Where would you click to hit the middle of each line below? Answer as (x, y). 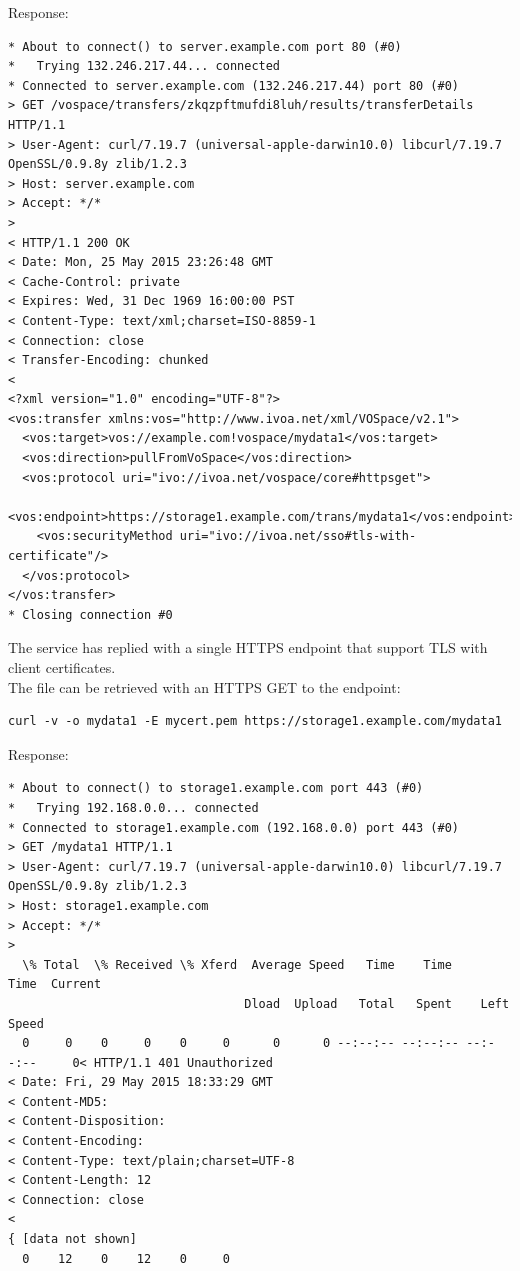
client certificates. (62, 667)
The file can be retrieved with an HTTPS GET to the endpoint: (204, 686)
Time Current (55, 984)
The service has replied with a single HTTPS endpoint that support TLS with (248, 647)
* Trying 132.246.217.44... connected (144, 66)
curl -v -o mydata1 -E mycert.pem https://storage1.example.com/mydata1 (255, 721)
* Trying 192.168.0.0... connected (133, 807)
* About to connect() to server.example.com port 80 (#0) (205, 46)
